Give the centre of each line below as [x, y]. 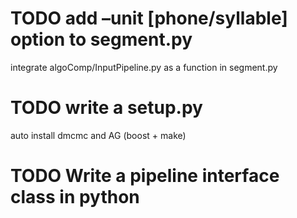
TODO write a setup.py [106, 108]
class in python [75, 197]
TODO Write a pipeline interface [145, 176]
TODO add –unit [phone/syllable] [149, 18]
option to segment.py [101, 39]
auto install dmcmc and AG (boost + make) [98, 135]
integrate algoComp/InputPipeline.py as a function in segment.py [144, 67]
